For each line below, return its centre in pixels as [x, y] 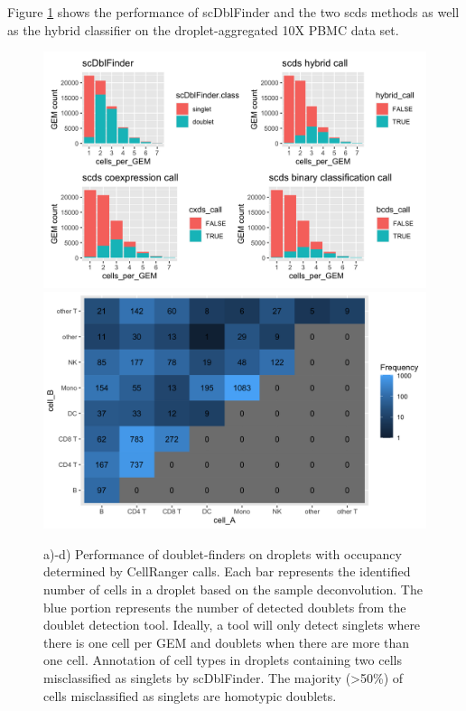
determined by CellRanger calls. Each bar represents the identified [227, 571]
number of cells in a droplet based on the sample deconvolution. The [233, 589]
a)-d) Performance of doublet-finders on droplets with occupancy [223, 553]
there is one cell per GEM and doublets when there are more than [227, 642]
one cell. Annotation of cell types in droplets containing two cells [223, 660]
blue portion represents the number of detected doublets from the [225, 607]
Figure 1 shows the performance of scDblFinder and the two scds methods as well [233, 12]
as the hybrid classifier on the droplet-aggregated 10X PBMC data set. [203, 29]
